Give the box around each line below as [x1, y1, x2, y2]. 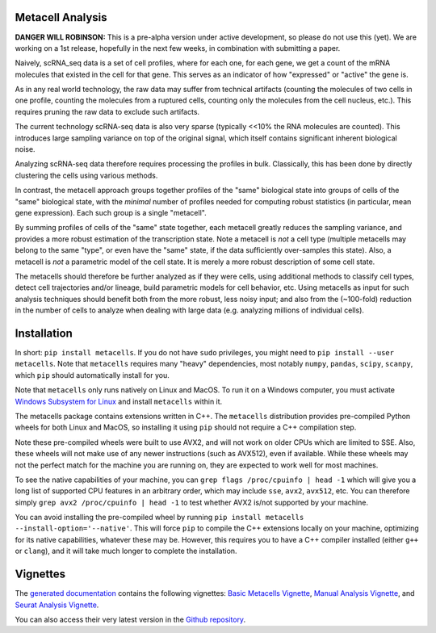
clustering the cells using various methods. [15, 170, 158, 180]
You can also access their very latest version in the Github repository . [15, 614, 246, 624]
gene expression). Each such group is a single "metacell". [15, 208, 207, 217]
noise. [15, 145, 36, 154]
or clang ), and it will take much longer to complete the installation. [15, 546, 237, 556]
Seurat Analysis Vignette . [15, 600, 99, 610]
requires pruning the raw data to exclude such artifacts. [15, 107, 200, 116]
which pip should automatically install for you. [15, 370, 170, 379]
